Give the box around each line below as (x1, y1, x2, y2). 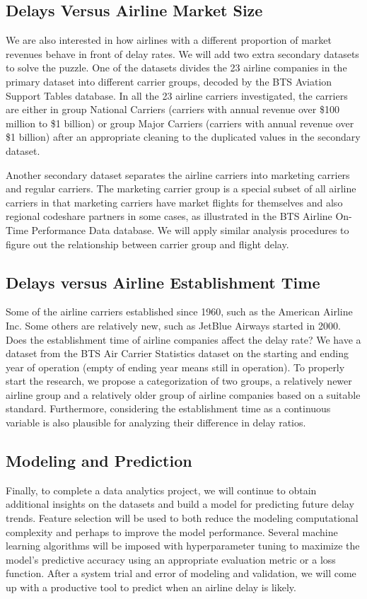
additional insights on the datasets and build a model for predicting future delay (6, 496, 354, 511)
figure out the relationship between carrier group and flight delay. (6, 236, 289, 251)
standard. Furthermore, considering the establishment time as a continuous (6, 401, 331, 416)
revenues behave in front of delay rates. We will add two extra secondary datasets (6, 46, 359, 61)
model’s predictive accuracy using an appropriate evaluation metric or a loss (6, 552, 336, 566)
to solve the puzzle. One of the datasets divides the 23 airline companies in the (6, 60, 347, 75)
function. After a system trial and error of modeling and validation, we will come (6, 566, 356, 581)
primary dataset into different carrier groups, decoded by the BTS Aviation (6, 74, 332, 88)
